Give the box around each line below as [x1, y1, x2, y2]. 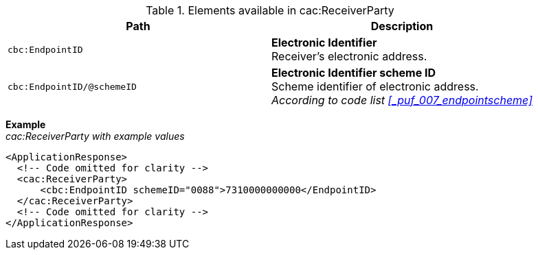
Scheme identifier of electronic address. [271, 80, 479, 93]
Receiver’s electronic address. [271, 49, 427, 63]
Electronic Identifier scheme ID [271, 66, 436, 80]
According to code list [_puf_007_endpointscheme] [271, 93, 533, 107]
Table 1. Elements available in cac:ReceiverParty [146, 3, 394, 17]
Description [370, 19, 434, 33]
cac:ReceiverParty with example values [5, 130, 185, 142]
